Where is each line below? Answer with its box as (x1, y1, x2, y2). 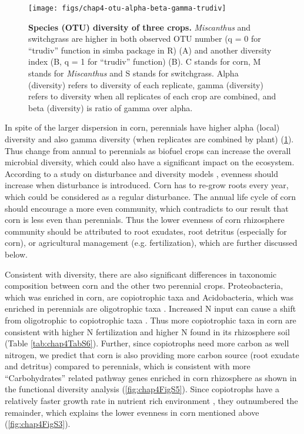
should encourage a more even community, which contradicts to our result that (5, 202, 289, 214)
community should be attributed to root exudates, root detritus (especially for (5, 225, 287, 237)
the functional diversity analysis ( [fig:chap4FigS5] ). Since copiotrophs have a (5, 383, 279, 395)
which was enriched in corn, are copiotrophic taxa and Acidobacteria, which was (5, 291, 294, 303)
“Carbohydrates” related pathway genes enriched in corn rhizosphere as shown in (5, 371, 297, 383)
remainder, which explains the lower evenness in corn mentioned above (5, 406, 259, 418)
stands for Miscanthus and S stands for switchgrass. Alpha (28, 67, 239, 79)
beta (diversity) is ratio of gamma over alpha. (28, 101, 193, 113)
